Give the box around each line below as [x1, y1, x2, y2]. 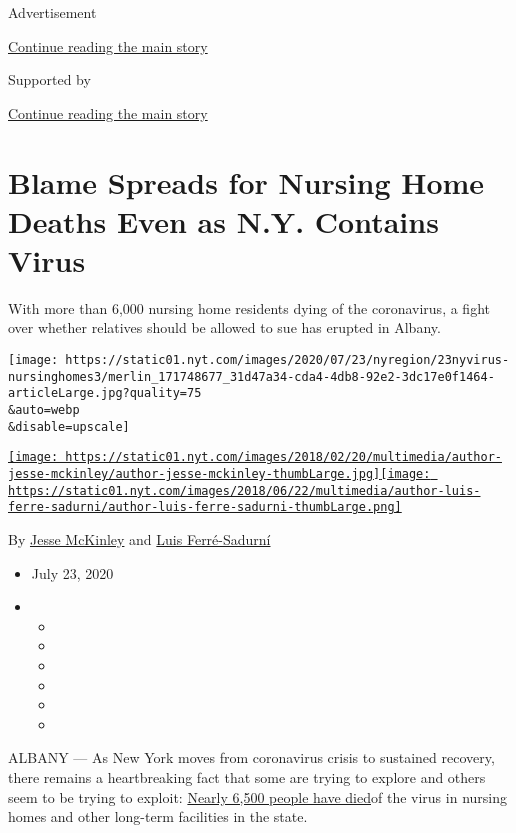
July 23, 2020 [31, 562, 114, 583]
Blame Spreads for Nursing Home [8, 161, 485, 202]
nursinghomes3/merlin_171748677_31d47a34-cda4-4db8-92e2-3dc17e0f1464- [8, 369, 495, 384]
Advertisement [8, 2, 97, 22]
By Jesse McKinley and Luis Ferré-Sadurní [8, 528, 271, 549]
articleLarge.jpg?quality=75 [8, 386, 202, 401]
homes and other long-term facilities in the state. [8, 806, 308, 827]
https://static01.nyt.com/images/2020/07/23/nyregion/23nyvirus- [65, 353, 510, 368]
